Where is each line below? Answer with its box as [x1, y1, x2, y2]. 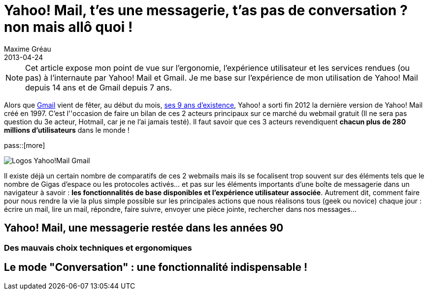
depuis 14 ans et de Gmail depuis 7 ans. [25, 82, 172, 92]
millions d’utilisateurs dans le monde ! [4, 125, 130, 134]
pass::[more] [4, 141, 45, 149]
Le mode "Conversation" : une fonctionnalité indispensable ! [4, 261, 308, 274]
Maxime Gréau [4, 44, 51, 53]
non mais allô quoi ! [4, 19, 133, 35]
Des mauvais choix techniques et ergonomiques [4, 242, 192, 253]
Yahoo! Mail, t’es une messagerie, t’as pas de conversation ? [4, 2, 408, 19]
